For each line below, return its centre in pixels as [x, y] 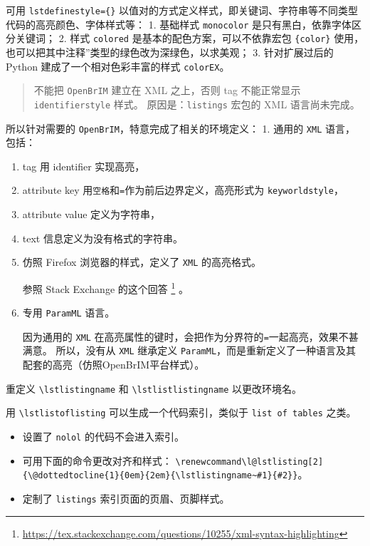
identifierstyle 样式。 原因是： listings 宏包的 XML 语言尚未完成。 [197, 104]
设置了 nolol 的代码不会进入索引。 [103, 436]
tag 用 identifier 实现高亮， [84, 166]
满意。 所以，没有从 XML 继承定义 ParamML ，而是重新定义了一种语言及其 [189, 350]
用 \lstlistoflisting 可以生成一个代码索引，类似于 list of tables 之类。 [181, 412]
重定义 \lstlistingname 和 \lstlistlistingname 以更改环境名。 [154, 388]
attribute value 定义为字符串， [91, 214]
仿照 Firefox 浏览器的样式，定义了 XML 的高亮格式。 [142, 262]
